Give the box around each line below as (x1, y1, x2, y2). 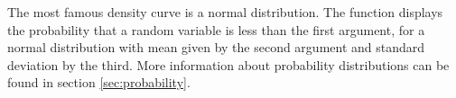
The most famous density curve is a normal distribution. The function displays (7, 3, 443, 21)
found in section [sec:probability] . (7, 73, 191, 92)
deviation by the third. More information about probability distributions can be (7, 55, 450, 74)
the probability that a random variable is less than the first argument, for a (7, 20, 425, 39)
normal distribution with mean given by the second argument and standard (7, 38, 425, 57)
